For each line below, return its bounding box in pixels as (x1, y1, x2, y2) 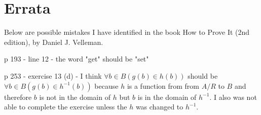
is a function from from (127, 80, 199, 91)
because (94, 80, 119, 91)
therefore (4, 91, 32, 102)
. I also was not (209, 91, 257, 102)
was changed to (135, 101, 183, 112)
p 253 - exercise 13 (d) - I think (4, 70, 102, 81)
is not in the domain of (39, 91, 110, 102)
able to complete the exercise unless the (4, 101, 127, 112)
